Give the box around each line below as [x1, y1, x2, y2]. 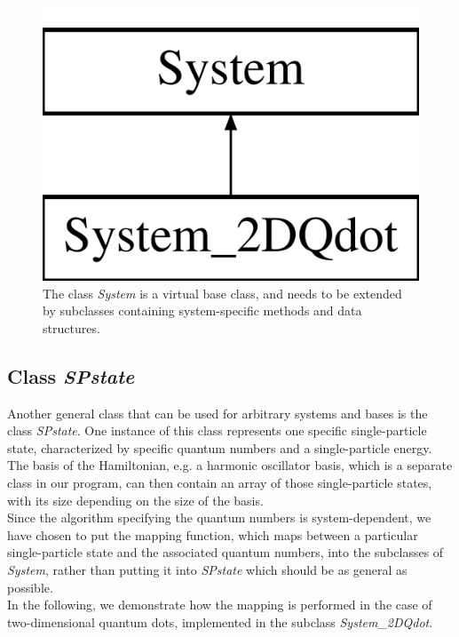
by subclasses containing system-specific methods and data [43, 301, 362, 320]
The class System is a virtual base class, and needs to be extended [43, 283, 402, 302]
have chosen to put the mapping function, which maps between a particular [7, 525, 418, 544]
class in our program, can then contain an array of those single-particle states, [7, 474, 432, 492]
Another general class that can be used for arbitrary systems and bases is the [7, 403, 428, 422]
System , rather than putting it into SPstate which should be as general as [7, 560, 408, 578]
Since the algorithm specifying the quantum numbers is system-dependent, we [7, 508, 431, 527]
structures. [43, 318, 100, 337]
